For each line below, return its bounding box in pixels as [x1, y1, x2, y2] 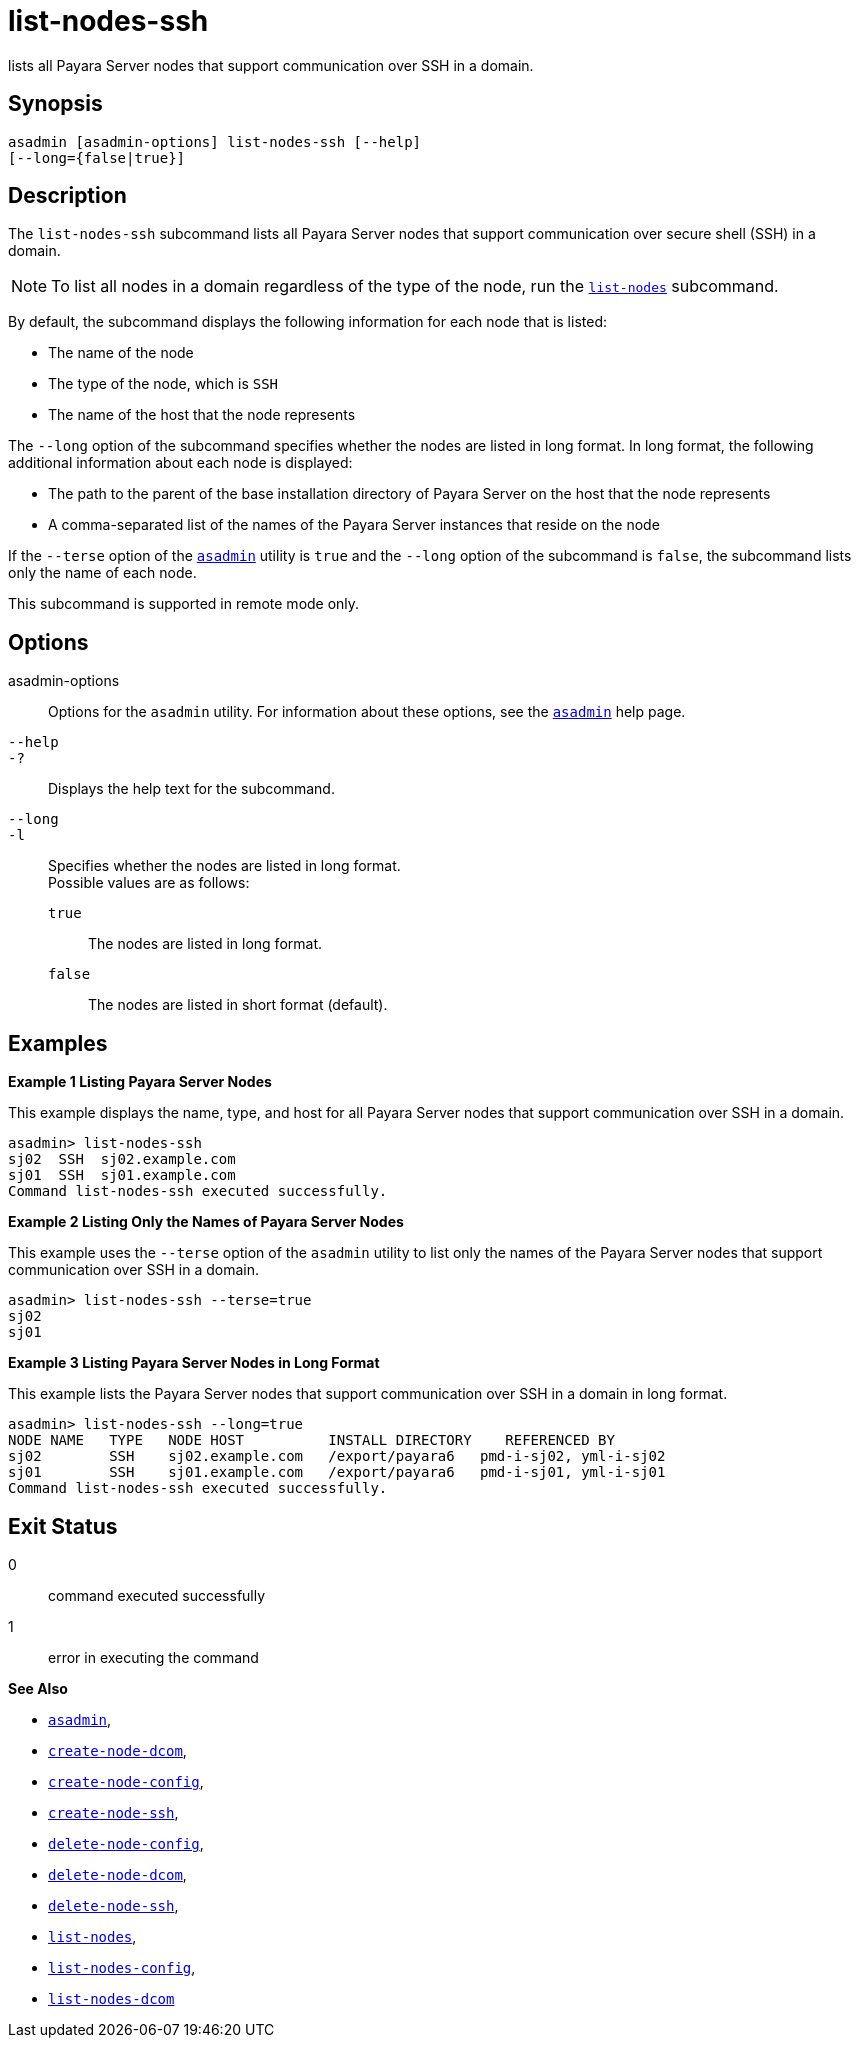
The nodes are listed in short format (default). [88, 996, 388, 1014]
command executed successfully [48, 1586, 266, 1604]
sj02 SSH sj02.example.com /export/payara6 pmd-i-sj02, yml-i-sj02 [8, 1448, 666, 1465]
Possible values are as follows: [48, 874, 250, 892]
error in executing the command [48, 1648, 259, 1666]
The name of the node [48, 344, 194, 362]
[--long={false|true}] [8, 149, 186, 166]
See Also [8, 1679, 68, 1697]
